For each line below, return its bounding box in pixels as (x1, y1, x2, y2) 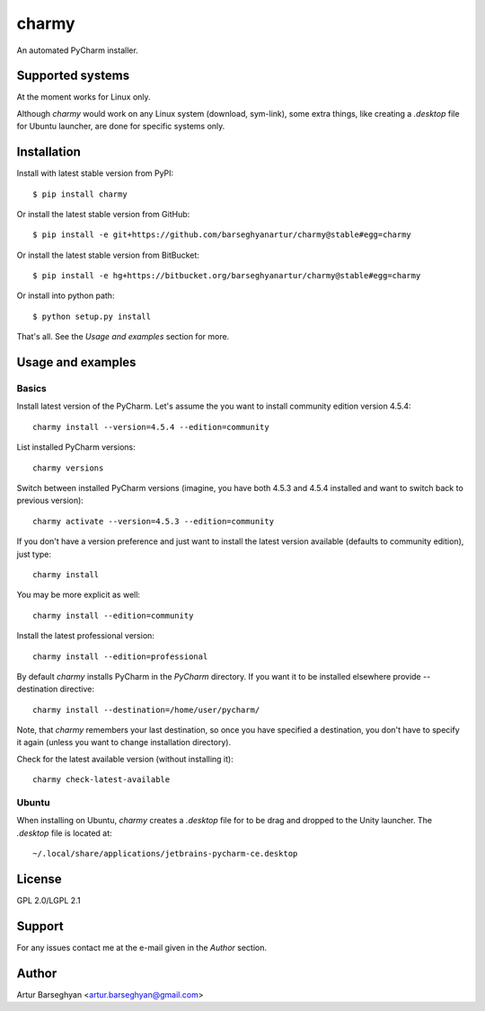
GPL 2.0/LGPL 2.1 (16, 895, 81, 906)
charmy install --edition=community (32, 611, 194, 620)
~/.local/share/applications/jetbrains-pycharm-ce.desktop (32, 848, 298, 859)
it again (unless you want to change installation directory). (16, 737, 232, 748)
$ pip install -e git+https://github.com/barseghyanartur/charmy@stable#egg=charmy (32, 230, 412, 240)
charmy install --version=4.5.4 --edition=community (32, 422, 269, 432)
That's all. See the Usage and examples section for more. (16, 331, 230, 342)
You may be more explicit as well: (16, 589, 141, 601)
